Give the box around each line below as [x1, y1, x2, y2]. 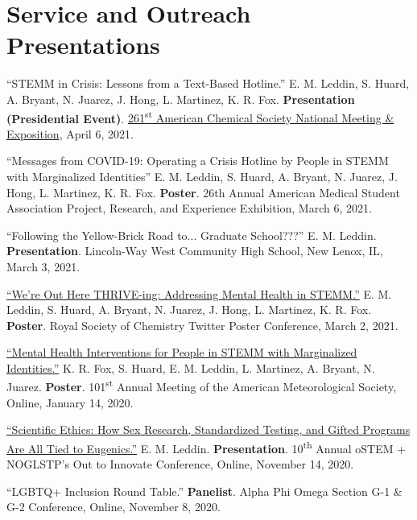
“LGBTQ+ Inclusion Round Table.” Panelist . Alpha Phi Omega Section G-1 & [6, 482, 403, 499]
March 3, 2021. [6, 258, 81, 274]
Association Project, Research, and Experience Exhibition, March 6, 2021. [6, 200, 372, 217]
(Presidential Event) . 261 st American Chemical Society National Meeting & [6, 107, 394, 126]
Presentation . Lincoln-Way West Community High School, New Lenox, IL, [6, 242, 383, 259]
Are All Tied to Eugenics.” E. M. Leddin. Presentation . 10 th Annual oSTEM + [6, 437, 407, 456]
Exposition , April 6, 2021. [6, 125, 134, 142]
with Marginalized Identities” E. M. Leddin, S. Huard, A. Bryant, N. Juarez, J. [6, 167, 398, 184]
